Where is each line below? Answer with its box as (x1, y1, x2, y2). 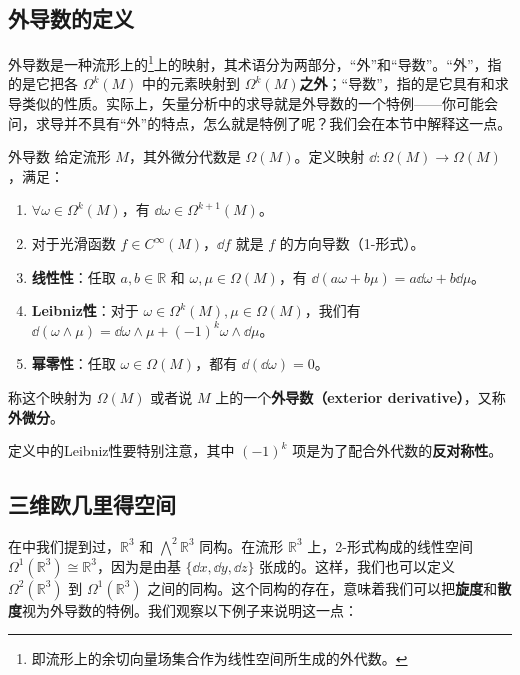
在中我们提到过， (8, 535, 120, 556)
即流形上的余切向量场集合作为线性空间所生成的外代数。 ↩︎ (31, 648, 408, 669)
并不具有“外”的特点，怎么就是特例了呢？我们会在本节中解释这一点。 (63, 112, 512, 133)
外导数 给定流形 (8, 146, 111, 167)
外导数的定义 (8, 3, 134, 34)
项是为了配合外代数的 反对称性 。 (292, 440, 503, 461)
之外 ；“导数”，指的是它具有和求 (299, 73, 509, 94)
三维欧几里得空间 (8, 489, 176, 520)
